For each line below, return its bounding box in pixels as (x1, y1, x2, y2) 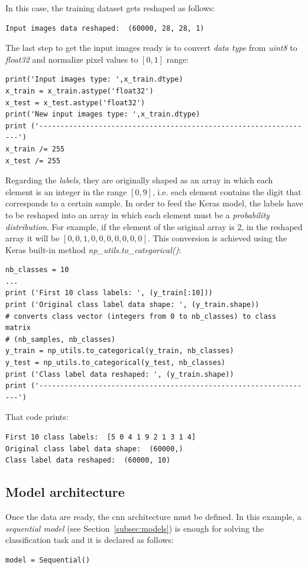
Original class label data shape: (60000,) (5, 444, 183, 453)
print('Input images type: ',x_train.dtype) (5, 75, 183, 84)
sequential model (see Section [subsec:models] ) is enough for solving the (5, 522, 264, 534)
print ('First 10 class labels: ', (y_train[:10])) (5, 289, 213, 298)
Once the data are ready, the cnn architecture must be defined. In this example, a (5, 510, 301, 522)
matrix (5, 324, 31, 332)
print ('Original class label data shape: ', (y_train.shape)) (5, 300, 260, 309)
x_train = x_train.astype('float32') (5, 86, 154, 95)
